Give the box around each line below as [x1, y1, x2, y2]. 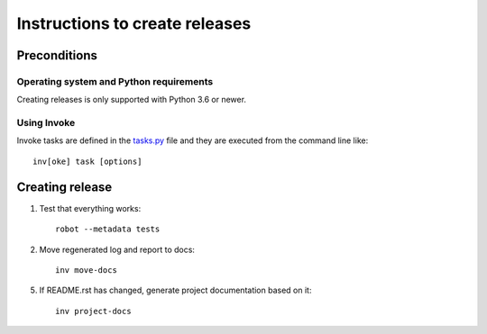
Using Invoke [16, 117, 76, 130]
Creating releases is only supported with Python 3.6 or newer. [16, 95, 247, 105]
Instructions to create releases [16, 14, 252, 33]
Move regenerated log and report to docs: [39, 244, 196, 255]
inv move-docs [55, 265, 117, 275]
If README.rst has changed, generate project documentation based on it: [39, 284, 312, 296]
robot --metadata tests [55, 224, 161, 234]
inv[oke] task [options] [32, 156, 142, 167]
